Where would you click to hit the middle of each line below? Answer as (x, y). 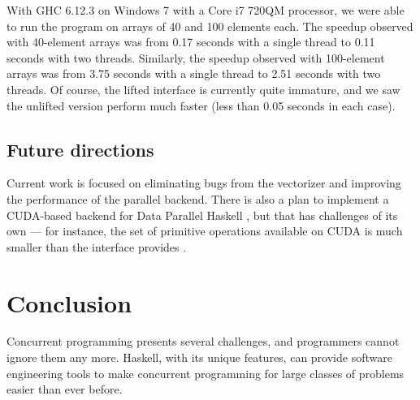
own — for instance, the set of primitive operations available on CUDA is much (205, 231)
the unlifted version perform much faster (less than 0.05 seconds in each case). (201, 105)
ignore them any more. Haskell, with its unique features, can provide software (199, 357)
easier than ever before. (65, 389)
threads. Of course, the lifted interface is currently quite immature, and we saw (204, 89)
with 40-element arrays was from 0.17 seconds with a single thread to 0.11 (191, 42)
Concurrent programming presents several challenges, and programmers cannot (203, 341)
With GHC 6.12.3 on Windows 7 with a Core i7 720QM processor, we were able (206, 10)
